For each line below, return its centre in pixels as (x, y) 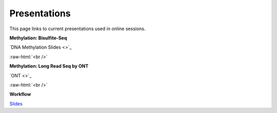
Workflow (20, 94)
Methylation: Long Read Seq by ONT (49, 66)
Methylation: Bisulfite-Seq (38, 38)
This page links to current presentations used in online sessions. (77, 29)
